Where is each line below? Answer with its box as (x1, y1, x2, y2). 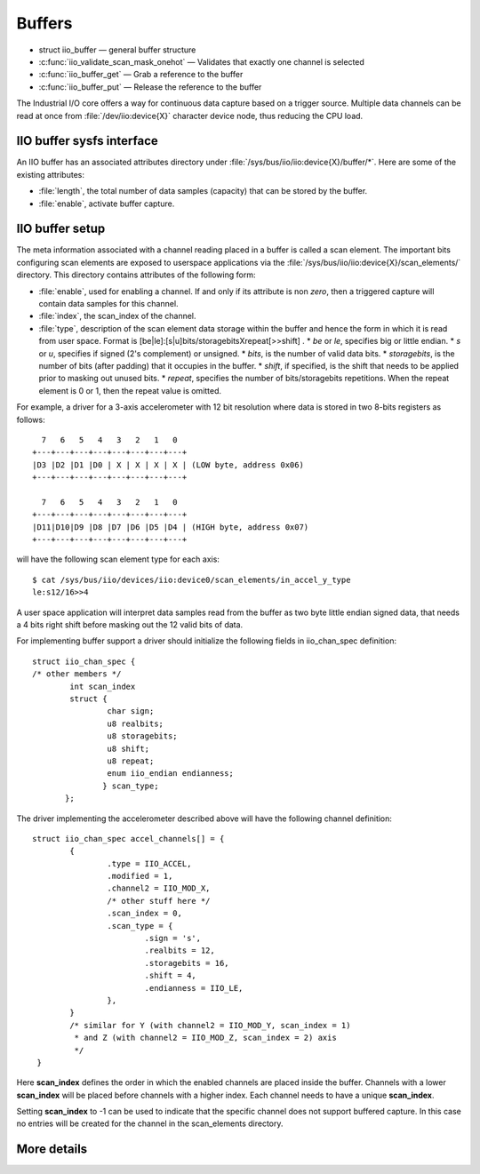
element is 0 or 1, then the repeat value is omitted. (38, 385, 222, 395)
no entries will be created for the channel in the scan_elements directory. (16, 1118, 284, 1129)
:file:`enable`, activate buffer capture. (38, 198, 175, 209)
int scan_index (69, 681, 136, 691)
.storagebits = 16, (144, 958, 230, 968)
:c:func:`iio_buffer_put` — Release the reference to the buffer (38, 81, 262, 92)
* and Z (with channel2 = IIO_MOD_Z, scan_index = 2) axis (74, 1033, 337, 1043)
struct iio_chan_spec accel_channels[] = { (32, 834, 225, 843)
